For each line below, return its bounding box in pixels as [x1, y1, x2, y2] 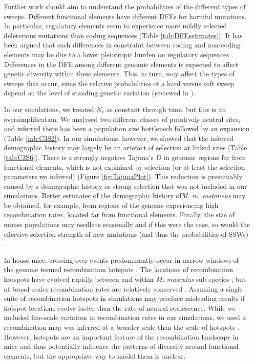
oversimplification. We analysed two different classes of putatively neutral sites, [4, 114, 241, 124]
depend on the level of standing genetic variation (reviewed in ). [4, 88, 195, 98]
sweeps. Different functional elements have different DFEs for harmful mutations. [4, 11, 247, 21]
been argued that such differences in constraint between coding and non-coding [4, 40, 241, 50]
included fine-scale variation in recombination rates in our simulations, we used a [4, 312, 246, 322]
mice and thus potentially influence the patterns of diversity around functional [4, 341, 239, 351]
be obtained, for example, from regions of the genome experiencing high [4, 200, 219, 210]
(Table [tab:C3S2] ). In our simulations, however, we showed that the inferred [4, 133, 233, 143]
